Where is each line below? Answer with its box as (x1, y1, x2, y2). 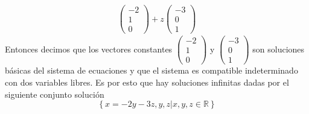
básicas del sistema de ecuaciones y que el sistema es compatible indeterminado (5, 64, 298, 77)
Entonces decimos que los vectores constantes (5, 42, 173, 55)
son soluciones (252, 42, 305, 55)
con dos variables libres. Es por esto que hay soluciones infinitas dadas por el (5, 75, 289, 88)
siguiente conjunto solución (5, 87, 104, 100)
